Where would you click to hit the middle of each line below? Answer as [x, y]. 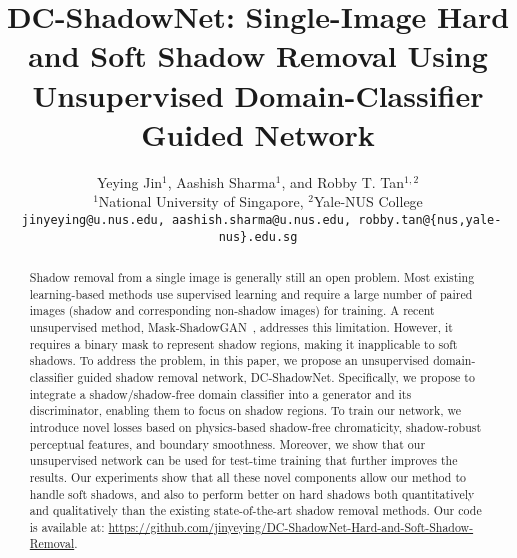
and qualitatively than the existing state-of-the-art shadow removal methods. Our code [255, 510]
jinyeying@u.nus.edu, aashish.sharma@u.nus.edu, [186, 219]
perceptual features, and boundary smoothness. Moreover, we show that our [227, 443]
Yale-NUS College [368, 201]
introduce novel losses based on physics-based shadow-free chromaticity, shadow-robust [255, 426]
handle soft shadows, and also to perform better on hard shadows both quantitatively [252, 493]
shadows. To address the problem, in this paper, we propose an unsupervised [229, 360]
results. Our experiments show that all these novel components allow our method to [247, 476]
